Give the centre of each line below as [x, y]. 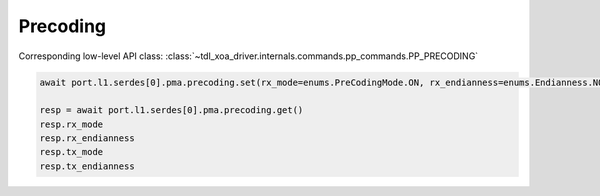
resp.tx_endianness [87, 166]
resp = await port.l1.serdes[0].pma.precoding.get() [171, 110]
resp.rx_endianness [87, 138]
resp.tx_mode [71, 152]
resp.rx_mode [71, 124]
